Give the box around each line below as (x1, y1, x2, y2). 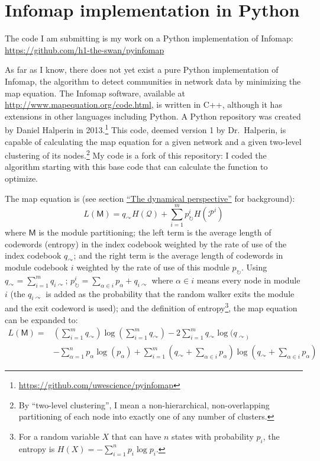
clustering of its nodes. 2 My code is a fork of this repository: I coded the (5, 147, 267, 161)
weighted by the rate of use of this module (76, 261, 230, 273)
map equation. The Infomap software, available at (5, 86, 186, 99)
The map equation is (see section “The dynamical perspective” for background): (5, 192, 295, 204)
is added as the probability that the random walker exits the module (46, 287, 295, 299)
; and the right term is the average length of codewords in (73, 249, 283, 262)
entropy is (18, 442, 55, 454)
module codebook (5, 261, 68, 273)
